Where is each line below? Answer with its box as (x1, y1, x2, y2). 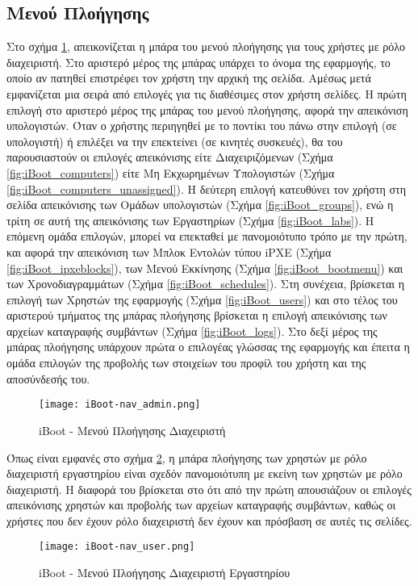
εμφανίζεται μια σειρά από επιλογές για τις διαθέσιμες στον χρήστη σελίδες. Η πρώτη (6, 85, 407, 102)
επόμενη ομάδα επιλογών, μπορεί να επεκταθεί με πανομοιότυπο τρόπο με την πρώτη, (6, 228, 408, 245)
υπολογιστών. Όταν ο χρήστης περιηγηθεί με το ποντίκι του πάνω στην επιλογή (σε (6, 117, 397, 134)
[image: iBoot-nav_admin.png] (39, 399, 201, 411)
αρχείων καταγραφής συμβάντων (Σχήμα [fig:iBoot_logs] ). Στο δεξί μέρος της (6, 322, 378, 339)
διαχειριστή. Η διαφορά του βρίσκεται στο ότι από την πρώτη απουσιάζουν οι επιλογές (6, 480, 412, 497)
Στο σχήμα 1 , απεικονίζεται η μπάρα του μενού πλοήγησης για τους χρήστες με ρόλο (6, 38, 405, 55)
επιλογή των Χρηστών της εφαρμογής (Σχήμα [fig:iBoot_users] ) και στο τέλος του (6, 291, 398, 308)
